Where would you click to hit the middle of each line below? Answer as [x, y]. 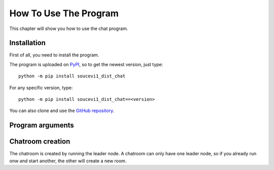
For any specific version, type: [41, 88]
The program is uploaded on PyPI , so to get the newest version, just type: [86, 64]
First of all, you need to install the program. [54, 55]
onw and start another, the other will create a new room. [68, 161]
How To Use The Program [64, 13]
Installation [27, 43]
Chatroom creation [40, 142]
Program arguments [42, 125]
